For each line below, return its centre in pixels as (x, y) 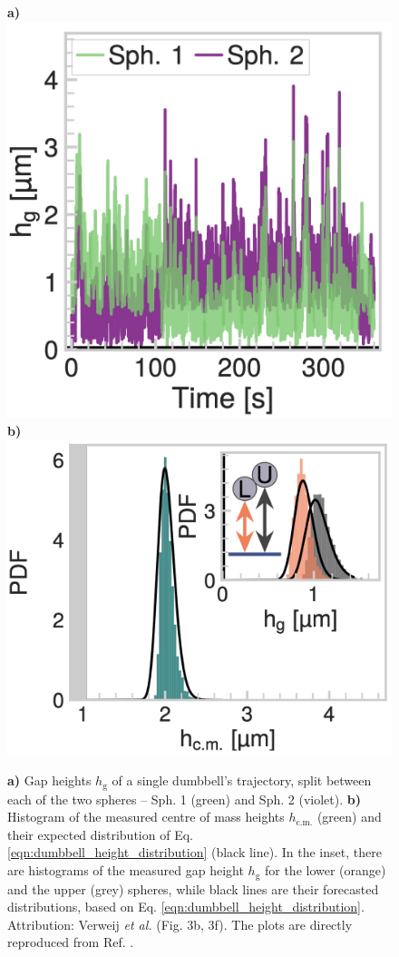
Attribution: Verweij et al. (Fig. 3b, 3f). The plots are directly (180, 924)
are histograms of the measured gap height (126, 870)
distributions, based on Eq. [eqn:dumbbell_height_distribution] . (186, 907)
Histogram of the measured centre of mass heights (146, 817)
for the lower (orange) (325, 870)
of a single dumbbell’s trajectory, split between (242, 780)
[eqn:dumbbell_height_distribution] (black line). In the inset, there (195, 852)
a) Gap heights (49, 780)
